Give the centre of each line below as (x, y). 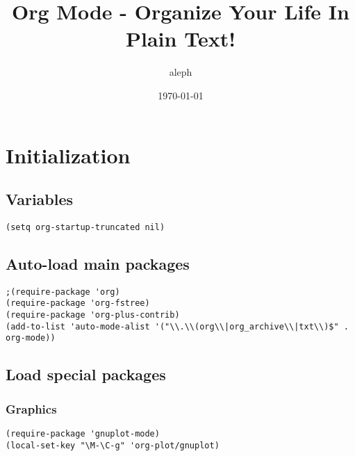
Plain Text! (181, 39)
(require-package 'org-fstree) (78, 303)
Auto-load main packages (98, 263)
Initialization (68, 155)
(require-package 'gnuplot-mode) (83, 434)
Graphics (31, 408)
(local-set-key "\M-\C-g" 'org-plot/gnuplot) (113, 445)
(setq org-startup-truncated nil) (85, 227)
